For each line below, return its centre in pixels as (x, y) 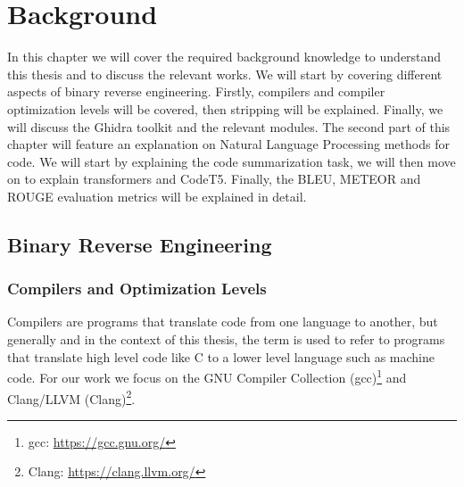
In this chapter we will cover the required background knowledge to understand (224, 57)
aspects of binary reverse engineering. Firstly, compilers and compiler (196, 91)
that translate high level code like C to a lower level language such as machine (221, 356)
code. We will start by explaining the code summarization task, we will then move (232, 161)
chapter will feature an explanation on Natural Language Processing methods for (228, 144)
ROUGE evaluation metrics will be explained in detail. (157, 196)
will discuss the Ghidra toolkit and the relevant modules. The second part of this (229, 126)
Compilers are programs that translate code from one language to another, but (223, 322)
